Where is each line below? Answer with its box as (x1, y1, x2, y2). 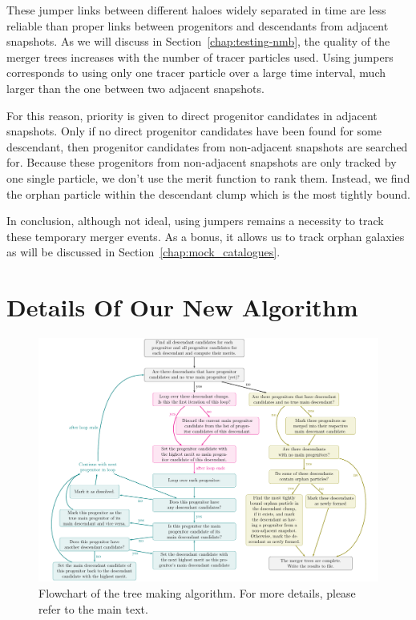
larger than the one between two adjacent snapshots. (6, 79, 265, 96)
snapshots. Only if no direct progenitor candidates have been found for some (6, 123, 382, 139)
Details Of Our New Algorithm (6, 291, 358, 324)
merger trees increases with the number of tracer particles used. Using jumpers (6, 48, 394, 65)
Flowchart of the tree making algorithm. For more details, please (38, 584, 356, 601)
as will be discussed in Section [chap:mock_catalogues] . (6, 244, 281, 260)
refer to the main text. (38, 600, 148, 617)
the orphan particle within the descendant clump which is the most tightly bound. (6, 185, 410, 202)
